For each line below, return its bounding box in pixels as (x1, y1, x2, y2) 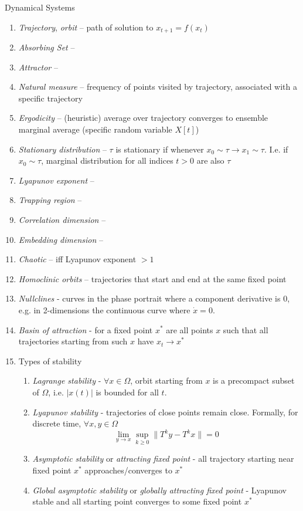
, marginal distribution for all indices (41, 154, 173, 167)
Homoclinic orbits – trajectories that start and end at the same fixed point (18, 272, 287, 285)
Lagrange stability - (32, 374, 101, 387)
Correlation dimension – (18, 213, 106, 225)
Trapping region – (18, 194, 82, 206)
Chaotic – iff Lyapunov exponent (18, 253, 137, 265)
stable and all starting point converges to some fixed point (32, 495, 242, 507)
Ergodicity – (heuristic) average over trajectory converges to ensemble (18, 111, 268, 124)
